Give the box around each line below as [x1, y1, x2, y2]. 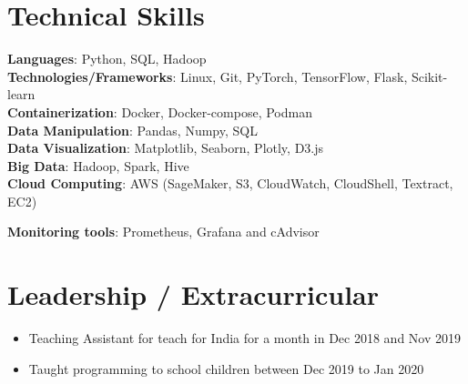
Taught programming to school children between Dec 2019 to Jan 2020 [28, 359, 424, 378]
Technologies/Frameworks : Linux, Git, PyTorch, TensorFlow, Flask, [7, 66, 408, 86]
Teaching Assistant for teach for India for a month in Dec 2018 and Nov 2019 [28, 328, 461, 348]
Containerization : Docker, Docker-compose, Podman [7, 102, 312, 121]
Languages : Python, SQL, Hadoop [7, 49, 207, 68]
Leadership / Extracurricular [7, 276, 380, 313]
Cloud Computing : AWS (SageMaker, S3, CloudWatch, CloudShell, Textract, [7, 174, 453, 193]
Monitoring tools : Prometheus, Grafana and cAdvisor [7, 222, 320, 241]
